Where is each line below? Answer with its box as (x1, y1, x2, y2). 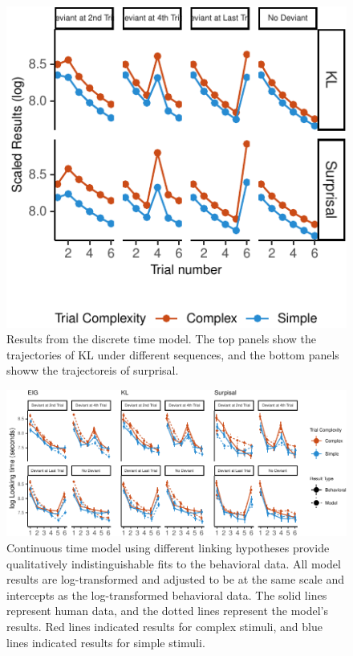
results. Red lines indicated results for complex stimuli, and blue (6, 617, 323, 634)
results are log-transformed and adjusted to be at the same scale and (6, 571, 344, 588)
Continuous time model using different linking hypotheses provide (6, 539, 330, 556)
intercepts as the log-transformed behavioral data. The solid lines (6, 586, 327, 603)
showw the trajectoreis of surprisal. (6, 362, 179, 379)
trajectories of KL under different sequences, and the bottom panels (6, 346, 339, 363)
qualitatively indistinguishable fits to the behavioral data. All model (6, 555, 341, 572)
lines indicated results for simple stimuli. (6, 633, 205, 650)
